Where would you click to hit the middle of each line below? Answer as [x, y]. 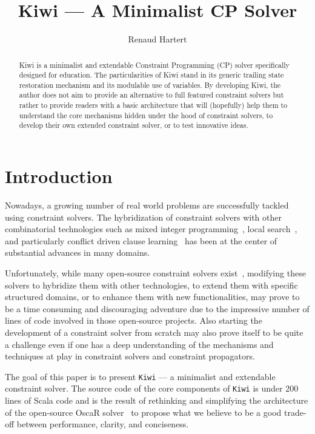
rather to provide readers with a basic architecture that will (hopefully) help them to [153, 105]
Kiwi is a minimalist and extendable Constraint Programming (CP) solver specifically [154, 65]
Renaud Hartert [157, 39]
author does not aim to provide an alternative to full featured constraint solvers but [151, 95]
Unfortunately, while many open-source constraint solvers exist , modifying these [155, 273]
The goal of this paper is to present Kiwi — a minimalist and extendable [140, 376]
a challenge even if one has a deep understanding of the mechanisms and [139, 344]
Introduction [59, 176]
